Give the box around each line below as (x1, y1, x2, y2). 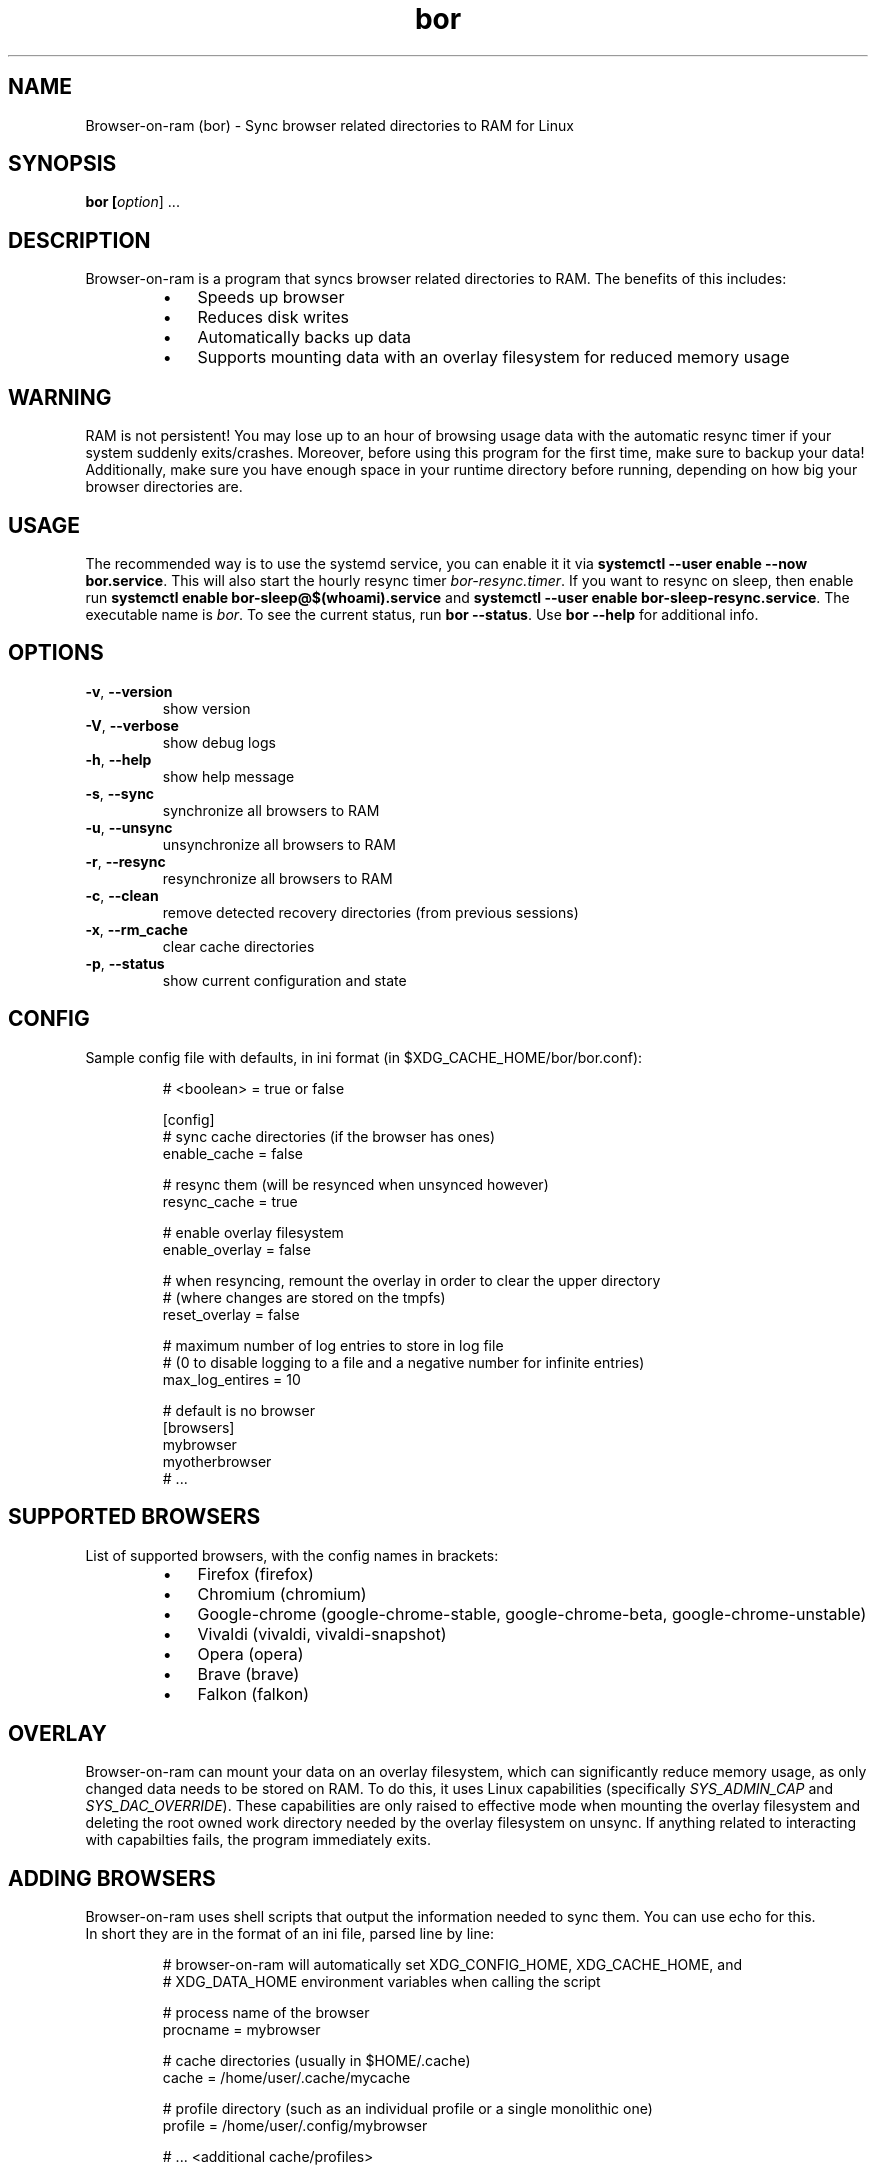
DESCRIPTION (8, 227, 151, 253)
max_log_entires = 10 (162, 1370, 301, 1388)
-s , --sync (85, 784, 155, 802)
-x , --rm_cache (85, 920, 188, 938)
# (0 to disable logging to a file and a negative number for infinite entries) (162, 1353, 645, 1371)
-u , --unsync (85, 818, 173, 836)
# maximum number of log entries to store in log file (162, 1336, 504, 1354)
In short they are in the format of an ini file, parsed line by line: (85, 1925, 494, 1943)
